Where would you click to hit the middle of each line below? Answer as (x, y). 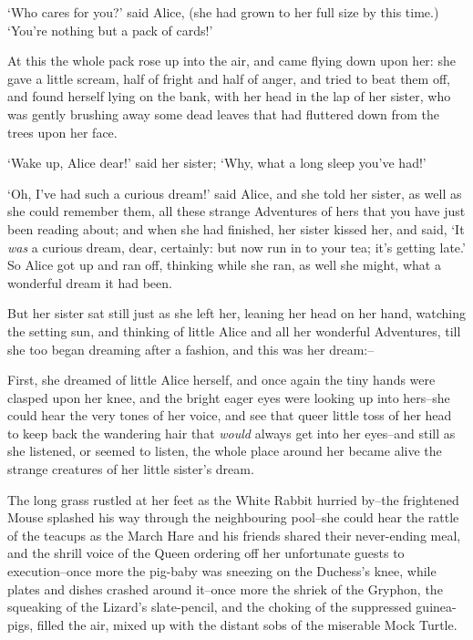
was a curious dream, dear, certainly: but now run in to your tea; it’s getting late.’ (236, 247)
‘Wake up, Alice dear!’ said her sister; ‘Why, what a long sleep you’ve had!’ (217, 163)
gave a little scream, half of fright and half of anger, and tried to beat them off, (229, 78)
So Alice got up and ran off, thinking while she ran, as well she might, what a (224, 265)
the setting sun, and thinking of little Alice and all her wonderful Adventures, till (234, 330)
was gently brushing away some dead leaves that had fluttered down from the (224, 114)
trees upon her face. (62, 132)
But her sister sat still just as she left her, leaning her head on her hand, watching (236, 313)
